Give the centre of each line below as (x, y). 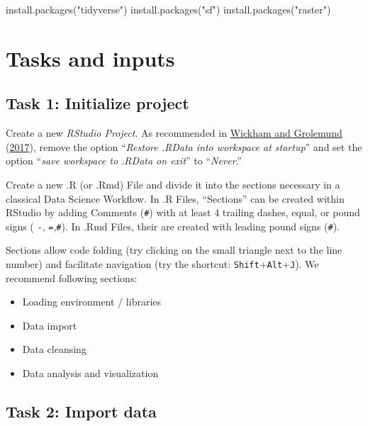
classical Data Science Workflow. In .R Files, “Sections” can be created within (175, 198)
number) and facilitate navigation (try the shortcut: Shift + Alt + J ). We (162, 264)
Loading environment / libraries (92, 302)
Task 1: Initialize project (97, 103)
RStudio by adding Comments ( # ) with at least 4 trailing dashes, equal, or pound (183, 212)
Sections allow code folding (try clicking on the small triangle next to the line (174, 250)
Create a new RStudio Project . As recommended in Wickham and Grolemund (174, 133)
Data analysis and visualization (90, 373)
